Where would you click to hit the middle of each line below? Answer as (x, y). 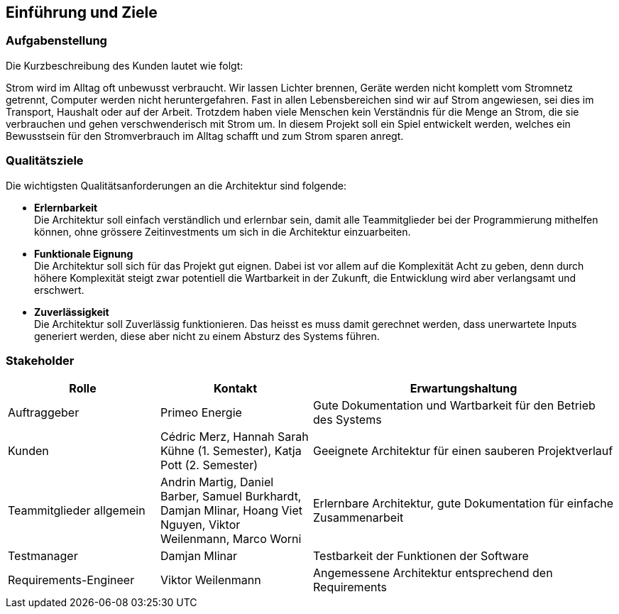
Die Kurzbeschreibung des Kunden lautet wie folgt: (125, 65)
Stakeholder (40, 360)
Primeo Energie (201, 413)
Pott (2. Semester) (209, 465)
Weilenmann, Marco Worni (231, 539)
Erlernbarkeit (66, 207)
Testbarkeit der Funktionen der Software (421, 556)
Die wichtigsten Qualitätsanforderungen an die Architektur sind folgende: (176, 185)
